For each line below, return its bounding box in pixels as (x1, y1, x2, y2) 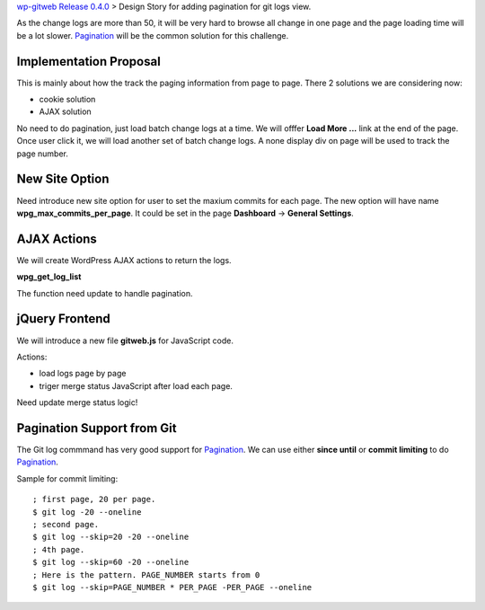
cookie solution (39, 94, 96, 105)
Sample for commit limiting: (16, 473, 119, 484)
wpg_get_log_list (16, 271, 82, 282)
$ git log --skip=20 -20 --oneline (32, 532, 190, 543)
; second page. (32, 519, 100, 529)
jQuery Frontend (16, 311, 111, 327)
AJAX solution (39, 106, 92, 117)
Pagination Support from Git (16, 420, 177, 436)
